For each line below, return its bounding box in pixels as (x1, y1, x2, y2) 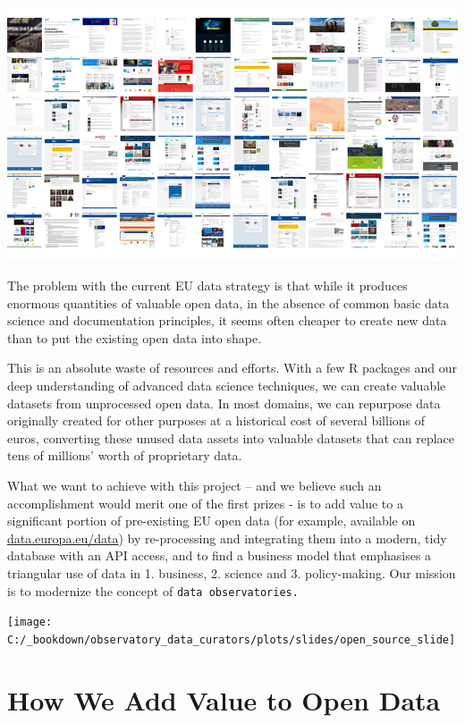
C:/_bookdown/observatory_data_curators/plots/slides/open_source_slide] (7, 633, 456, 646)
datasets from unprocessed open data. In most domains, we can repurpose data (7, 393, 441, 412)
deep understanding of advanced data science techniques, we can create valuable (7, 376, 446, 395)
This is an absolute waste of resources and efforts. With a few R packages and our (7, 358, 457, 377)
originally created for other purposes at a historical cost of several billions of (7, 411, 426, 430)
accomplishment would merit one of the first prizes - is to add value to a (7, 493, 403, 512)
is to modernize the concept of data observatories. (7, 581, 299, 600)
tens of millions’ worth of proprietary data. (7, 446, 242, 465)
